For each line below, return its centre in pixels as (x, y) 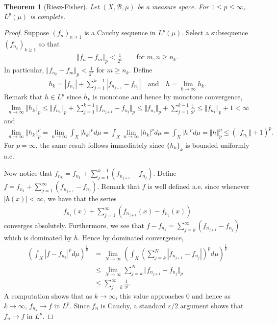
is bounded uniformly (217, 145)
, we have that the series (80, 198)
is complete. (48, 16)
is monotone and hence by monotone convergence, (168, 97)
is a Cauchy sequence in (120, 33)
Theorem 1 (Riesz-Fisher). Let (52, 6)
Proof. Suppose (26, 33)
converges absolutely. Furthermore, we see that (74, 225)
